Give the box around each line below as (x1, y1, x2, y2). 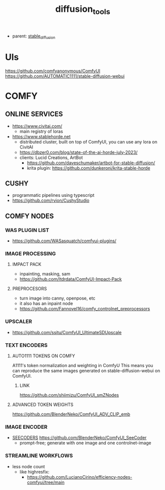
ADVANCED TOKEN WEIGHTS (12, 401, 74, 408)
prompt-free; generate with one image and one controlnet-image (19, 440, 152, 446)
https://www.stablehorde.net (12, 133, 71, 139)
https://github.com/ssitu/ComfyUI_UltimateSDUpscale (12, 329, 122, 335)
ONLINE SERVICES (5, 110, 63, 118)
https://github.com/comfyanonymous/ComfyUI (5, 68, 100, 74)
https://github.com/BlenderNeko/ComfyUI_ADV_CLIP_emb (12, 411, 131, 417)
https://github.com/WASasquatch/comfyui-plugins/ (12, 238, 117, 244)
